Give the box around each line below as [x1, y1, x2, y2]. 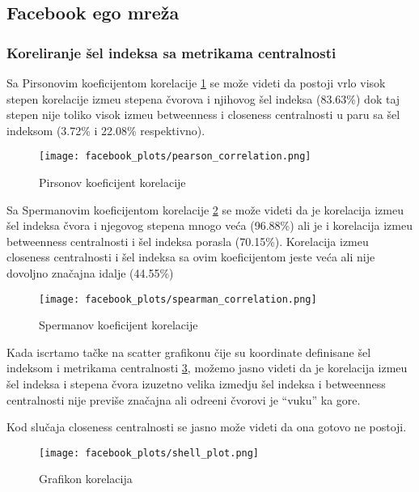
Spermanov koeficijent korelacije [39, 316, 198, 333]
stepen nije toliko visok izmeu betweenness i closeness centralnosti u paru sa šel [6, 106, 400, 123]
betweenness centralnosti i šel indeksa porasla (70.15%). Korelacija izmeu [6, 232, 369, 249]
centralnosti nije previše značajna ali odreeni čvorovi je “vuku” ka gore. [6, 391, 361, 408]
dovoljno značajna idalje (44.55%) [6, 265, 174, 281]
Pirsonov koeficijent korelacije [39, 174, 186, 191]
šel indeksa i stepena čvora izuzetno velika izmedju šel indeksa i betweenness [6, 375, 386, 392]
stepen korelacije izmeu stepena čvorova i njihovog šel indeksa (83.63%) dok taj [6, 90, 400, 107]
